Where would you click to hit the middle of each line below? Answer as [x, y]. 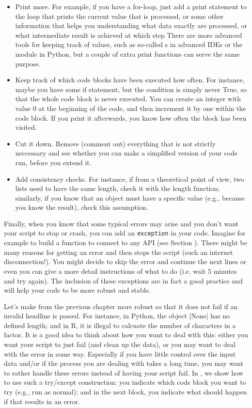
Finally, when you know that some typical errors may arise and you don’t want [121, 223]
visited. [26, 127]
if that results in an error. [42, 401]
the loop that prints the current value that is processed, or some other [119, 16]
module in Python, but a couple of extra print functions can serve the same [127, 54]
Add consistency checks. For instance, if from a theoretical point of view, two [130, 179]
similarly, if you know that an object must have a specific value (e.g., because [130, 197]
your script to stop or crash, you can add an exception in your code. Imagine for [125, 233]
